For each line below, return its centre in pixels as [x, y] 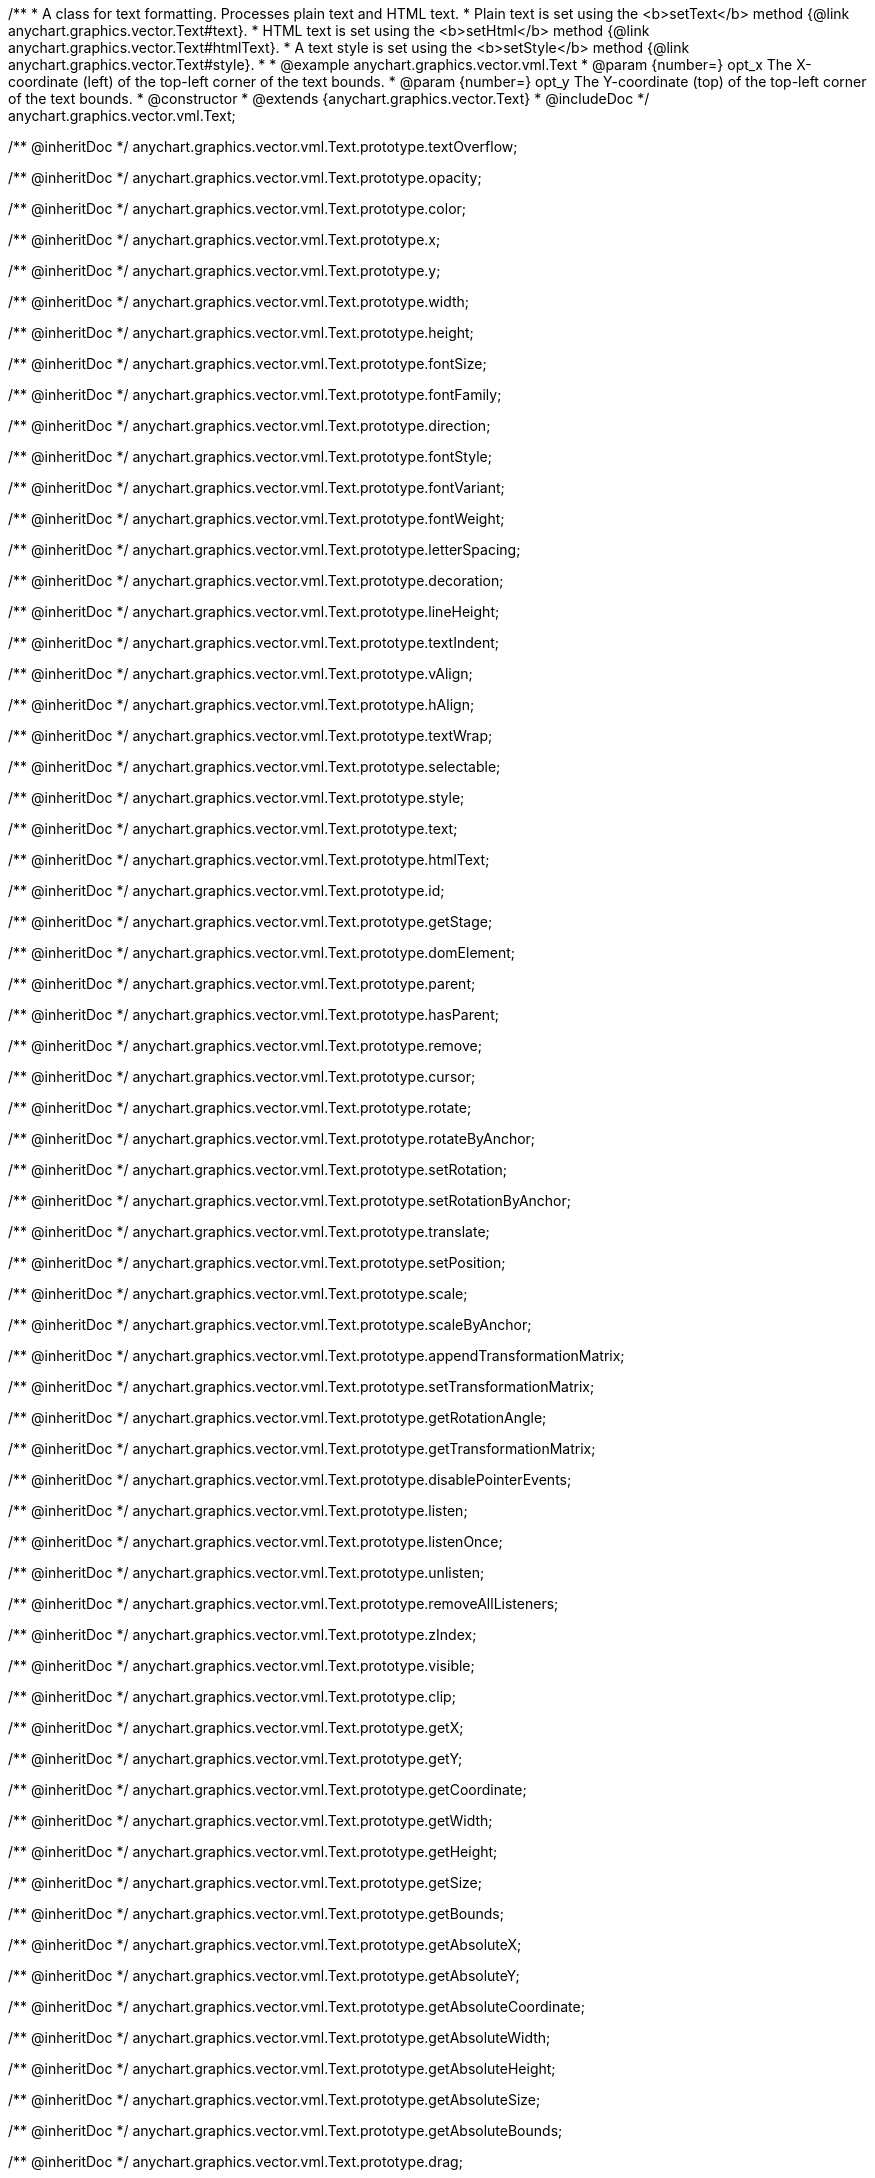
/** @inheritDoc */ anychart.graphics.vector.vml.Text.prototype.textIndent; [253, 642]
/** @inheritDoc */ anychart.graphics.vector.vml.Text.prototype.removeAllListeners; [283, 1603]
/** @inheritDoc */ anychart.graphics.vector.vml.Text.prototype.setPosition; [257, 1262]
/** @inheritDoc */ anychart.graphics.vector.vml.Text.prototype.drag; [235, 2161]
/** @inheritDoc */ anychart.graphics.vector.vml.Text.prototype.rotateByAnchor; [272, 1138]
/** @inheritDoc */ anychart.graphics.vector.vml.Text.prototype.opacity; [245, 177]
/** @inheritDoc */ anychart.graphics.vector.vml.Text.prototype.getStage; [250, 921]
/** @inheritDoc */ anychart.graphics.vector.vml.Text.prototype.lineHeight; [254, 611]
